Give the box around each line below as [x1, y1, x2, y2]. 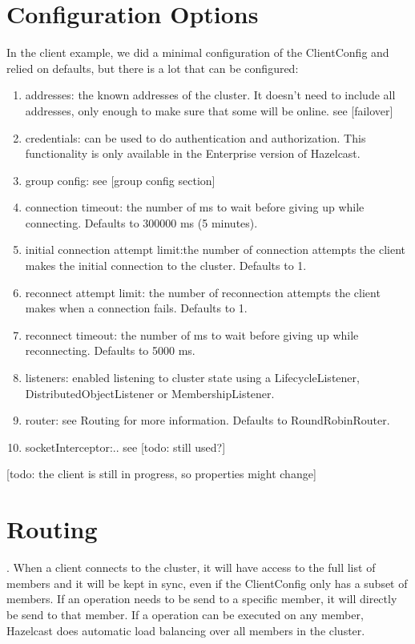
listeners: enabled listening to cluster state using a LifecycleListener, [25, 369, 360, 386]
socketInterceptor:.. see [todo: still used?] [25, 438, 226, 455]
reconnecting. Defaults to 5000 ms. [25, 342, 195, 359]
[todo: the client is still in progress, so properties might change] [6, 465, 316, 482]
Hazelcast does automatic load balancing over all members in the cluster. [6, 622, 365, 638]
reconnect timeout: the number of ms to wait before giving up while [25, 326, 359, 343]
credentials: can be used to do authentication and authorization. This [25, 129, 366, 146]
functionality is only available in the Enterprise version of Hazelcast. [25, 145, 361, 162]
